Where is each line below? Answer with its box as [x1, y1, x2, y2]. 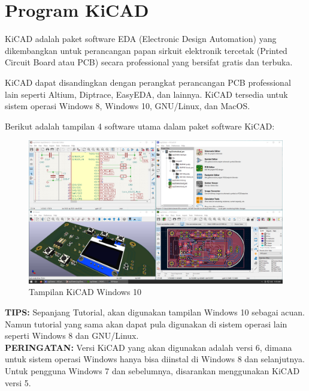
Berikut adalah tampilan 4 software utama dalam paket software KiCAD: [5, 119, 275, 132]
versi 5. [5, 376, 31, 389]
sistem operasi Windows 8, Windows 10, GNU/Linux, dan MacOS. [5, 100, 250, 112]
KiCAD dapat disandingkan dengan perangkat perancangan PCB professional [5, 76, 291, 88]
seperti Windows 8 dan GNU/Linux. [5, 329, 139, 342]
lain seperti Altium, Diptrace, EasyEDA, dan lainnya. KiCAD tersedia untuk [5, 88, 288, 100]
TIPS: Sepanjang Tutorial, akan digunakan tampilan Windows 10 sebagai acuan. [5, 305, 305, 318]
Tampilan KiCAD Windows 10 [29, 285, 142, 298]
